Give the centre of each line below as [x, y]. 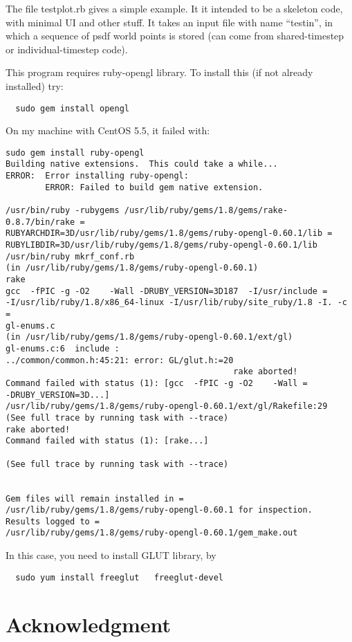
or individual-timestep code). [67, 49]
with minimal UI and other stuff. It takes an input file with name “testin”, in [169, 22]
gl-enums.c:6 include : [63, 348]
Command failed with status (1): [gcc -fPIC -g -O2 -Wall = [157, 383]
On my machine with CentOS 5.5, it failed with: [108, 130]
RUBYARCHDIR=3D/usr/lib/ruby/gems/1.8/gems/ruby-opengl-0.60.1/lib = [169, 233]
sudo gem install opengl [72, 108]
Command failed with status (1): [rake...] [107, 441]
